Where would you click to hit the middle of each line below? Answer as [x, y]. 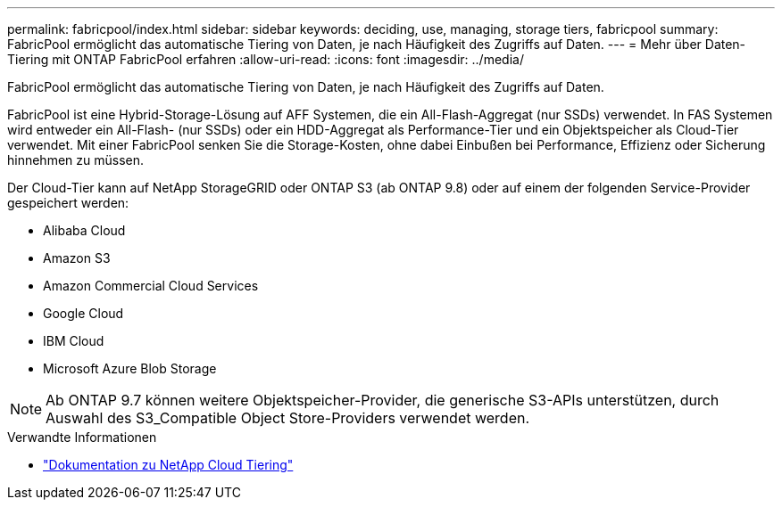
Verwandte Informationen [82, 437]
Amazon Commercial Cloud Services [151, 286]
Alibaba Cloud [84, 230]
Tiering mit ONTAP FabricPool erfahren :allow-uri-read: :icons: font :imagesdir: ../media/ [266, 59]
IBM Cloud [74, 341]
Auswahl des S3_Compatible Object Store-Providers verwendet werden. [288, 418]
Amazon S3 [77, 258]
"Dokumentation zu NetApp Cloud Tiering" [168, 465]
